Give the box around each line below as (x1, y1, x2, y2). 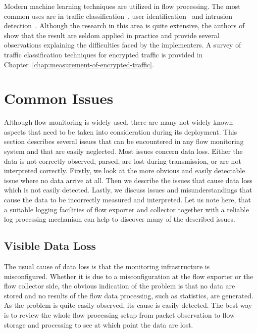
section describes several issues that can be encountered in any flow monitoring (4, 136, 244, 146)
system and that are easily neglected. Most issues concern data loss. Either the (4, 146, 243, 156)
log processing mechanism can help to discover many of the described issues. (4, 214, 235, 224)
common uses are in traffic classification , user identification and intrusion (4, 10, 233, 21)
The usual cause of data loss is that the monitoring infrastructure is (4, 261, 210, 272)
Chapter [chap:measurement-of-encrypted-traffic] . (4, 59, 154, 69)
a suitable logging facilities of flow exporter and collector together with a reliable (4, 204, 249, 214)
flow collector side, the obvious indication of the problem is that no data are (4, 281, 235, 291)
